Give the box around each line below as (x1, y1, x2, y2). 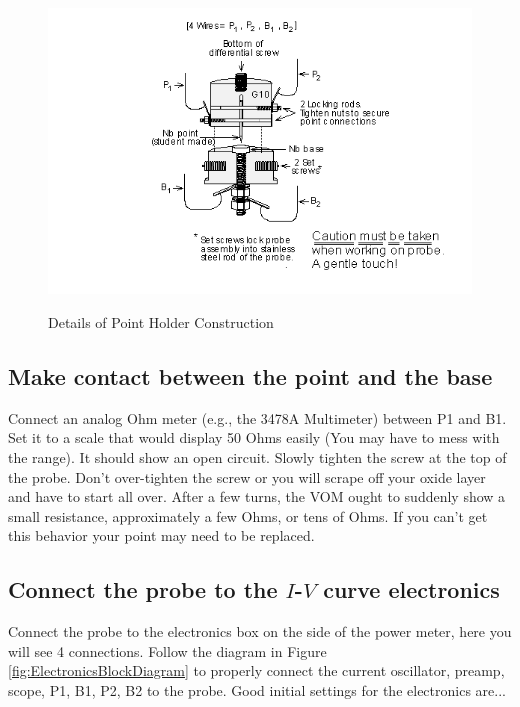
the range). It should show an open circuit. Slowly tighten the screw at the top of (8, 446, 507, 467)
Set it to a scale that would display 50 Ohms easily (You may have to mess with (8, 427, 500, 448)
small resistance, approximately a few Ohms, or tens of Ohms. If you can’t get (8, 505, 488, 526)
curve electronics (323, 574, 500, 605)
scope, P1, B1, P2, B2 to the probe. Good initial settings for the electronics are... (8, 679, 506, 700)
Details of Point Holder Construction (48, 311, 274, 332)
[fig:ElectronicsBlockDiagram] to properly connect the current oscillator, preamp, (8, 660, 505, 681)
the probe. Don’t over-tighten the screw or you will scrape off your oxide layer (8, 466, 486, 487)
